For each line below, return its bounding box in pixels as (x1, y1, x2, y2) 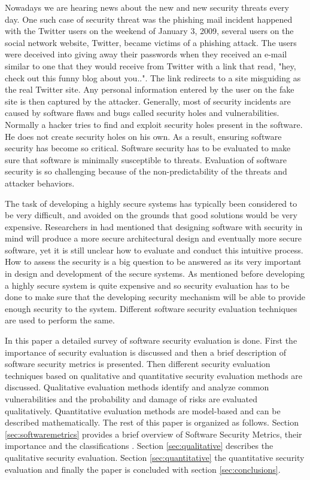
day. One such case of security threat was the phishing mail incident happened (5, 13, 293, 25)
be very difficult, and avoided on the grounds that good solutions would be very (5, 209, 297, 221)
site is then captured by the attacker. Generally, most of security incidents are (5, 94, 291, 107)
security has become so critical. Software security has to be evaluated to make (5, 142, 291, 154)
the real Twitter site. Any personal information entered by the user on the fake (5, 83, 294, 96)
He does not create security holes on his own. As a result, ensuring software (5, 130, 282, 142)
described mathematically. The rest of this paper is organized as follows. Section (5, 416, 299, 429)
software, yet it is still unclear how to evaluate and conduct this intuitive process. (5, 243, 303, 256)
